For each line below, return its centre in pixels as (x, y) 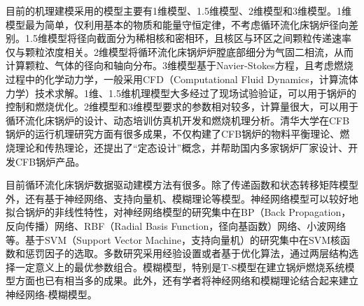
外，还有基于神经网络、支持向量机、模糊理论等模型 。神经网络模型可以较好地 (182, 198)
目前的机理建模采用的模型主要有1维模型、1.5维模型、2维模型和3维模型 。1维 (178, 10)
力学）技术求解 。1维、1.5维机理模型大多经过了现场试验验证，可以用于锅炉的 (181, 93)
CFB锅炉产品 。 (50, 161)
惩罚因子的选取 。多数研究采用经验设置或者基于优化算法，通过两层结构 (187, 253)
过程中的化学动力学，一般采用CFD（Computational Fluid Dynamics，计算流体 (182, 79)
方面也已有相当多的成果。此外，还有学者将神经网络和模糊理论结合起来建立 (187, 280)
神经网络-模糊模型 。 (51, 294)
